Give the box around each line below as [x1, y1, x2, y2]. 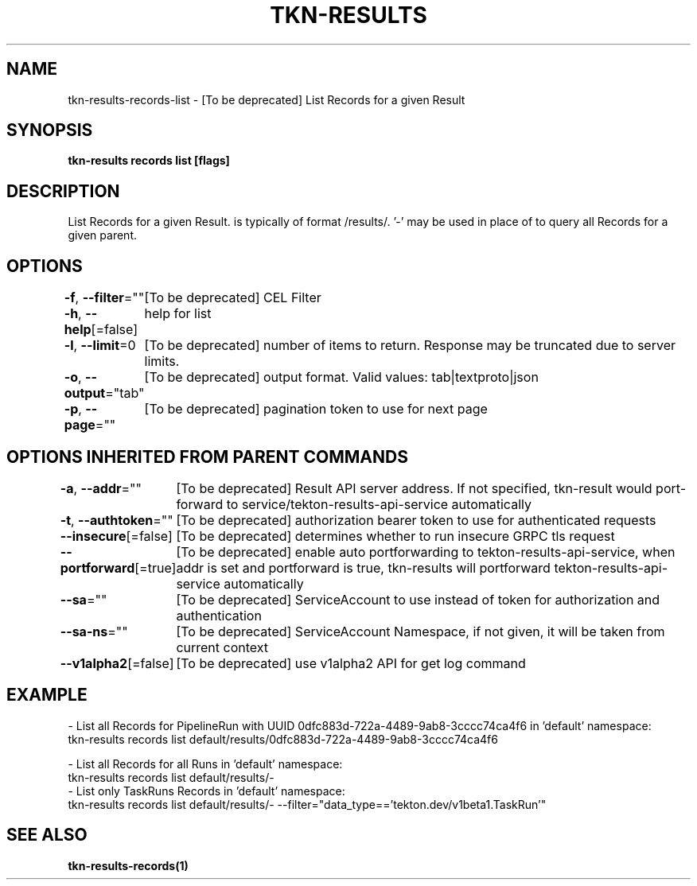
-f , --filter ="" [64, 290, 145, 306]
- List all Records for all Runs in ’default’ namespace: [68, 756, 343, 771]
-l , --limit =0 [64, 337, 136, 354]
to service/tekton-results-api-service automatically [226, 495, 532, 512]
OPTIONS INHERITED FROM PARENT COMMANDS [6, 446, 408, 467]
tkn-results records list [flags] [68, 153, 230, 168]
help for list [144, 305, 212, 322]
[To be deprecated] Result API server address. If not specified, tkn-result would [176, 480, 652, 496]
